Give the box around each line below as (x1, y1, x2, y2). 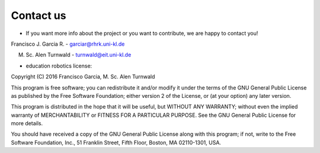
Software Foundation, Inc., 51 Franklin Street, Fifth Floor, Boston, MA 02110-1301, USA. (11, 139, 222, 146)
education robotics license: (25, 62, 92, 69)
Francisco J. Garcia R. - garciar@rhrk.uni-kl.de (11, 40, 125, 47)
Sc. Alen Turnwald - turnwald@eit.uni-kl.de (25, 51, 132, 59)
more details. (11, 120, 43, 127)
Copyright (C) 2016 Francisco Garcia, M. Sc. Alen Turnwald (11, 73, 155, 80)
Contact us (11, 9, 66, 22)
